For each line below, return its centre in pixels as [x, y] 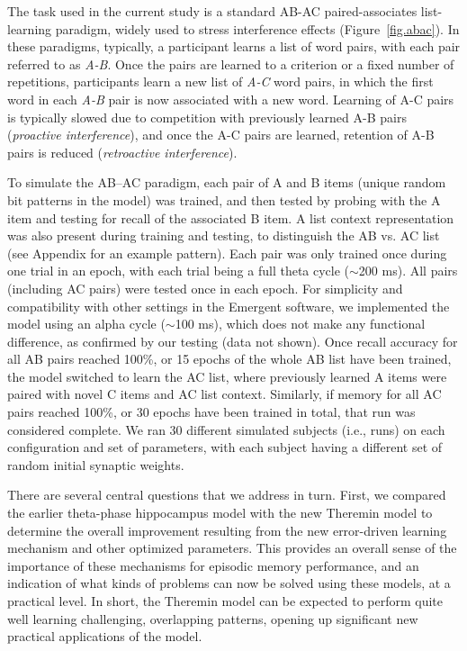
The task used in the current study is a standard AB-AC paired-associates [212, 11]
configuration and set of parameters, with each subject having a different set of [225, 447]
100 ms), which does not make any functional [300, 324]
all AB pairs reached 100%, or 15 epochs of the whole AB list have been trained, [229, 359]
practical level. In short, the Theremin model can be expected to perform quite [225, 601]
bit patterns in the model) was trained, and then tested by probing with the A [224, 199]
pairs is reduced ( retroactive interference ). [122, 152]
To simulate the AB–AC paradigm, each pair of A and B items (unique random [227, 182]
